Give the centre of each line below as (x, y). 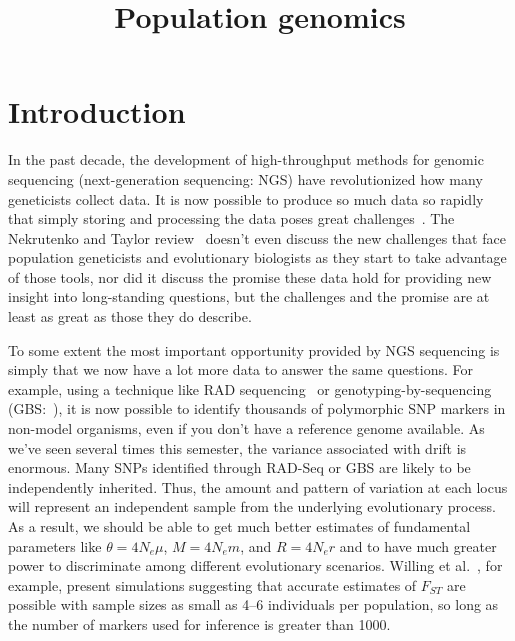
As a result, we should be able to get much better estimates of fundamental (239, 526)
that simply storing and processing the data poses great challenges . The (231, 218)
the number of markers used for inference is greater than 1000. (199, 623)
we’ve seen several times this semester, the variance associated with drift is (237, 447)
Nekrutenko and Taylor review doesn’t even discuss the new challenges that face (257, 237)
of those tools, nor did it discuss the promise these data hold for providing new (250, 276)
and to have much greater (418, 545)
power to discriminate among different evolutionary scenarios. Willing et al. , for (255, 565)
